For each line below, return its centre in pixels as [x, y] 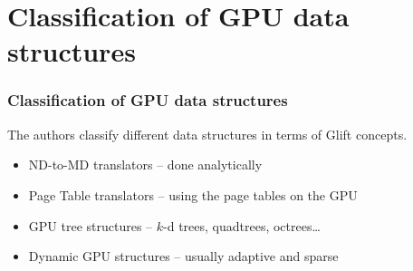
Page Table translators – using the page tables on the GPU [193, 194]
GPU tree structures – [91, 225]
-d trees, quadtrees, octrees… [242, 225]
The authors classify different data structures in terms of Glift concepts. [207, 134]
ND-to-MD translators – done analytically [145, 165]
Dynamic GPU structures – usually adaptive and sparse [183, 256]
